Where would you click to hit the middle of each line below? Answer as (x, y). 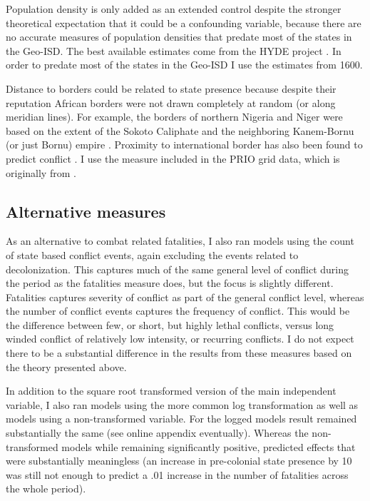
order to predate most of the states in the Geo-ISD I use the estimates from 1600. (184, 65)
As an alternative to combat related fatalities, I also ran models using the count (180, 241)
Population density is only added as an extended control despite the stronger (174, 9)
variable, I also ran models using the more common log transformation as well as (182, 404)
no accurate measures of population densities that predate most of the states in (179, 37)
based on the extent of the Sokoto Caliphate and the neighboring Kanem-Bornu (180, 130)
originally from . (41, 172)
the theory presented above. (66, 366)
